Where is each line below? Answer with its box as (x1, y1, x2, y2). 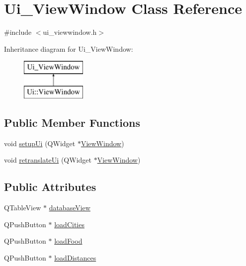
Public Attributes (4, 179, 96, 194)
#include (4, 27, 32, 37)
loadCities (54, 219, 84, 229)
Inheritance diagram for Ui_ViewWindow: (4, 43, 133, 54)
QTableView (4, 202, 41, 213)
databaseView (49, 202, 90, 213)
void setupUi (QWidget (4, 138, 76, 148)
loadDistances (54, 252, 96, 263)
